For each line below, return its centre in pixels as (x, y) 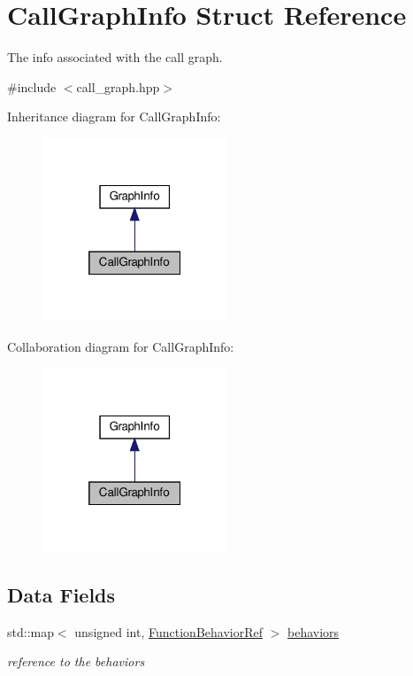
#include (32, 86)
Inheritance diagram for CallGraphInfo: (114, 117)
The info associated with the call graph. (115, 57)
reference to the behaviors (76, 661)
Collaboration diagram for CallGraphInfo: (121, 346)
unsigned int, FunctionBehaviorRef (168, 631)
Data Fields (61, 594)
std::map (31, 631)
